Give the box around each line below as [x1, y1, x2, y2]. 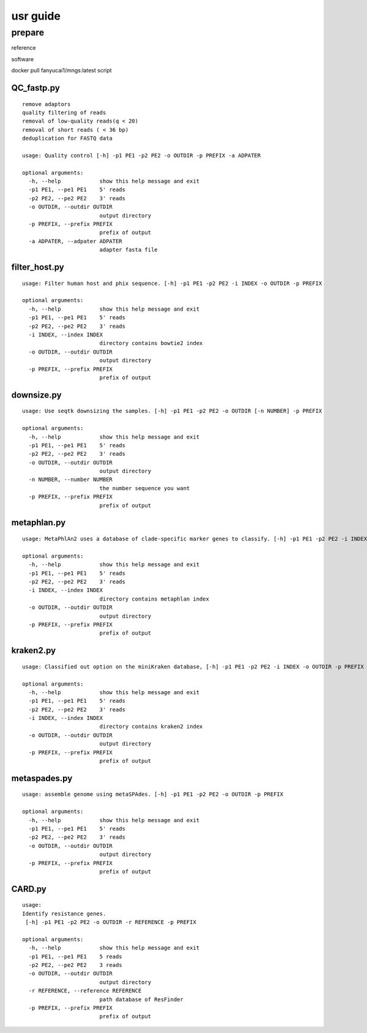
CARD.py [11, 884, 47, 894]
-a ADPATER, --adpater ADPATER [28, 238, 122, 244]
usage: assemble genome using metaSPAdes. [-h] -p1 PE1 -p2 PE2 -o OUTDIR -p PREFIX [22, 791, 284, 798]
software [11, 55, 34, 62]
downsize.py [11, 390, 62, 400]
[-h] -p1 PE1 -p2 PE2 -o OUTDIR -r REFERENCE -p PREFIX [25, 919, 197, 926]
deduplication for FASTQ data [22, 135, 113, 142]
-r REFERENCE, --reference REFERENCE [28, 987, 142, 994]
